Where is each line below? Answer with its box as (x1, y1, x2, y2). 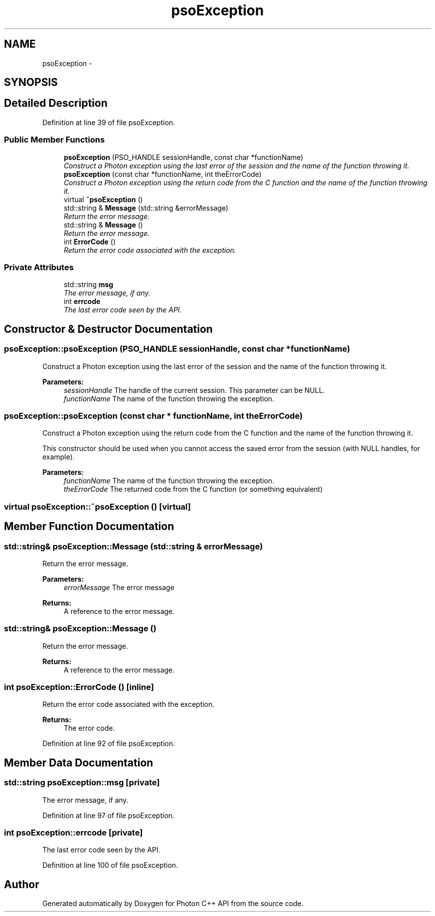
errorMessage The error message (64, 583, 175, 592)
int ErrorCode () (64, 237, 116, 246)
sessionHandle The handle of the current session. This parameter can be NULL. (64, 385, 325, 394)
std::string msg (64, 280, 113, 289)
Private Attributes (4, 262, 74, 272)
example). (42, 453, 75, 461)
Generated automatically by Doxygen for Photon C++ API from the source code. (42, 899, 304, 908)
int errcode (64, 297, 101, 306)
